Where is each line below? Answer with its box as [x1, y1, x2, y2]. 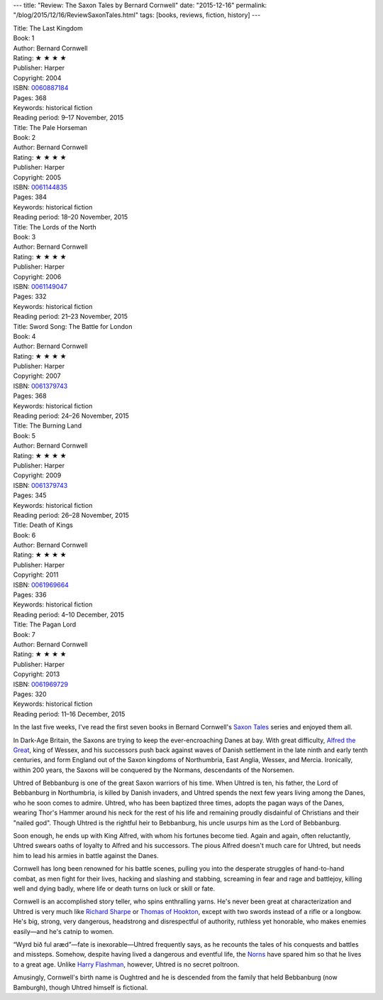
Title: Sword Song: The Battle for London [13, 322, 133, 330]
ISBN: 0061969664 [13, 580, 69, 589]
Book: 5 [13, 431, 35, 440]
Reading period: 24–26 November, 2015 [13, 412, 129, 420]
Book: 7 [13, 630, 35, 638]
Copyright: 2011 [13, 570, 59, 579]
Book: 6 [13, 531, 36, 539]
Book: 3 [13, 232, 36, 241]
